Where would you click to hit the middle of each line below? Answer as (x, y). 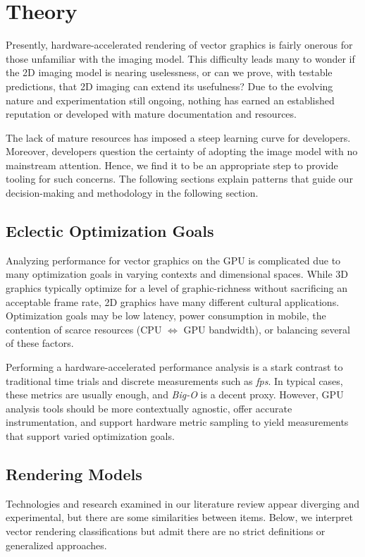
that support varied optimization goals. (90, 435)
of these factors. (40, 343)
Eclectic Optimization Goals (110, 231)
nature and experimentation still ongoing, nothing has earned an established (170, 100)
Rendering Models (74, 473)
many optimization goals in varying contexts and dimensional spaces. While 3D (177, 274)
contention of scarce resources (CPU (84, 329)
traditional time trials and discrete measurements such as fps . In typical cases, (174, 380)
